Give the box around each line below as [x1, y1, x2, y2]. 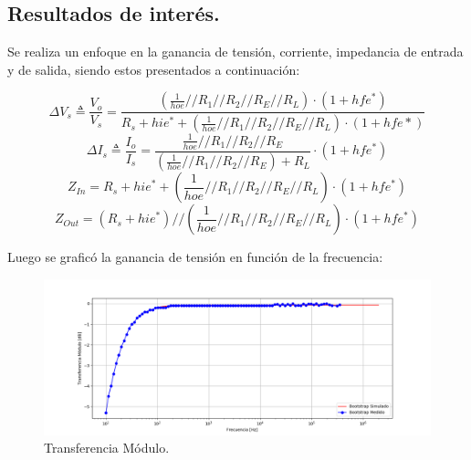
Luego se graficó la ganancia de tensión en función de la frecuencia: [7, 247, 383, 267]
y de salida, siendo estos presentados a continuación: [7, 59, 300, 78]
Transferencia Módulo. [44, 438, 170, 457]
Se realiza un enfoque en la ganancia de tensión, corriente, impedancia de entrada [7, 42, 464, 61]
